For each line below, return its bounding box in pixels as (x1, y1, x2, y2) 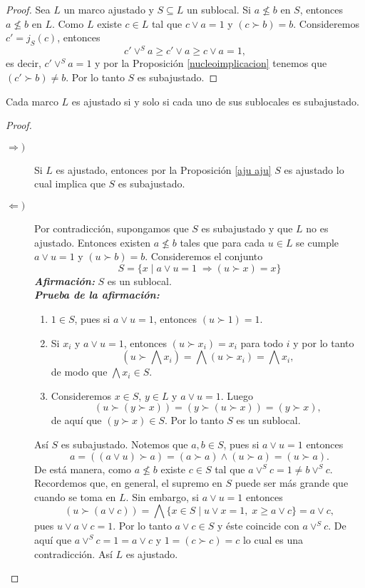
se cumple (296, 234, 339, 249)
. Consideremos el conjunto (145, 249, 263, 264)
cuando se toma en (34, 489, 116, 504)
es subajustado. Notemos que (61, 436, 188, 451)
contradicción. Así (34, 546, 113, 561)
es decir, (6, 56, 41, 71)
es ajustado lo (284, 162, 344, 177)
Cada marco (6, 93, 58, 108)
